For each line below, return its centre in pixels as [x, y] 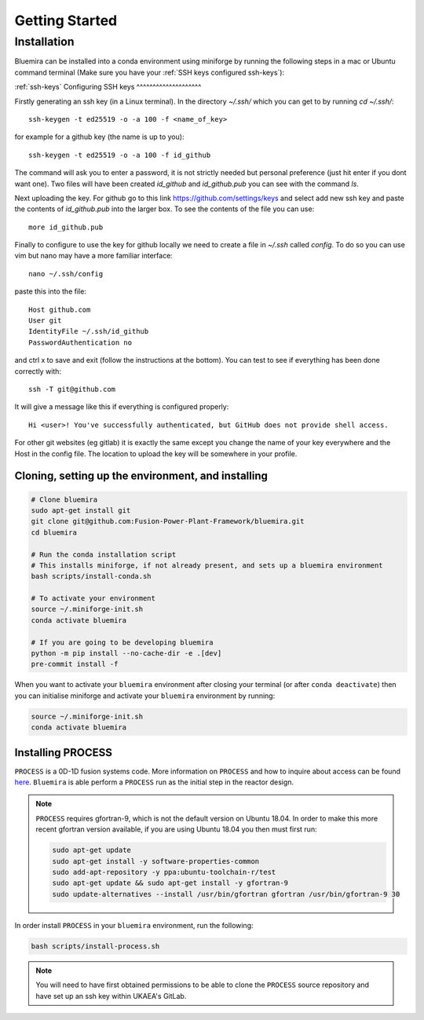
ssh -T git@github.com [72, 389]
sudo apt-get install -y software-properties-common [156, 861]
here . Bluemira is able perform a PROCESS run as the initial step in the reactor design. [154, 782]
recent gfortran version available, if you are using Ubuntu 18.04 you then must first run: [176, 829]
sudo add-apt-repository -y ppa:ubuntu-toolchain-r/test [164, 872]
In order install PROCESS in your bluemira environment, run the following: [134, 925]
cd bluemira [54, 532]
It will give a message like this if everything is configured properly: [122, 407]
